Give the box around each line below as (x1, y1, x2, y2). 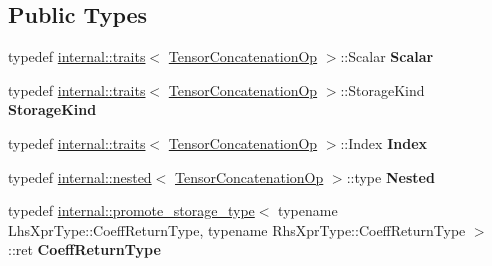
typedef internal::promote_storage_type (8, 200, 255, 221)
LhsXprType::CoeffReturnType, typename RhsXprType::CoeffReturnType (8, 219, 466, 240)
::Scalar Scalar (340, 46, 434, 67)
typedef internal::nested (8, 166, 152, 187)
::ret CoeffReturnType (8, 239, 161, 260)
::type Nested (346, 166, 435, 187)
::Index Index (340, 132, 428, 153)
